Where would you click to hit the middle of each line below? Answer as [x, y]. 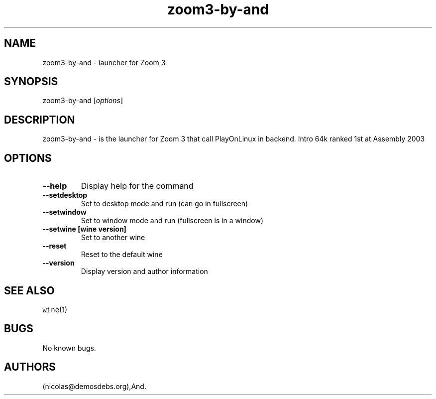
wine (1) [55, 309]
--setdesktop [65, 195]
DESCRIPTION [40, 120]
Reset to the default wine [122, 255]
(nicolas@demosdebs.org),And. [94, 386]
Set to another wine [113, 238]
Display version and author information [144, 271]
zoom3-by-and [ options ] [83, 101]
